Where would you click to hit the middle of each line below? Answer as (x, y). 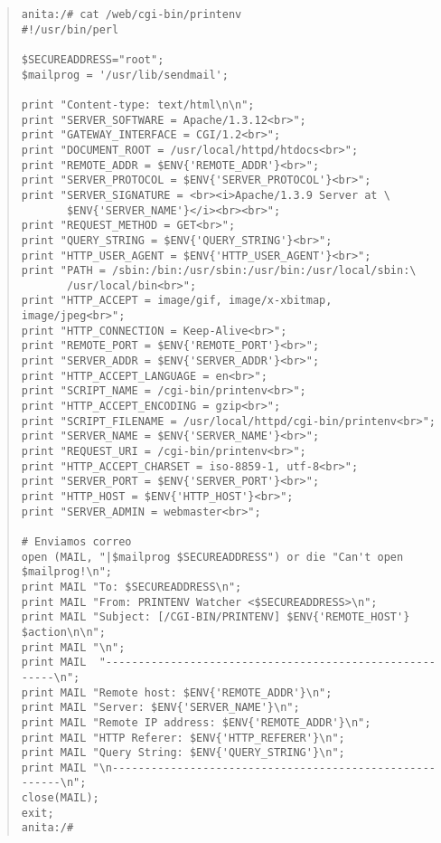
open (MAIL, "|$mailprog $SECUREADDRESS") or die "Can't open (212, 557)
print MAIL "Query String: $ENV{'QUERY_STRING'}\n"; (183, 753)
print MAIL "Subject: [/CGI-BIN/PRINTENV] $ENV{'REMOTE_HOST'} (216, 617)
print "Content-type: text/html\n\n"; (138, 104)
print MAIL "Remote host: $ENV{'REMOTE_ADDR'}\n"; (177, 692)
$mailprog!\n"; (67, 572)
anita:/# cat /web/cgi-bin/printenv (131, 14)
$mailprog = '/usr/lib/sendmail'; (125, 75)
